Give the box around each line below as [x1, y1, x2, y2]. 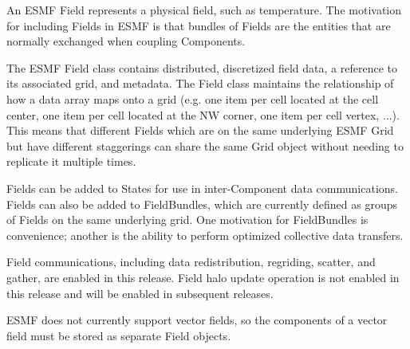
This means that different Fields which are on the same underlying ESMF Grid [6, 122, 394, 139]
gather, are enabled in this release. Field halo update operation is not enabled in [6, 269, 400, 285]
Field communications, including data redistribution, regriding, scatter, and [6, 253, 376, 270]
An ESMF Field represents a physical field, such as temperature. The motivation [6, 2, 402, 18]
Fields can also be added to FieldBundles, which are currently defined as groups [6, 195, 397, 212]
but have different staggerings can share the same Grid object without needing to [6, 137, 404, 154]
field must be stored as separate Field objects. [6, 327, 231, 343]
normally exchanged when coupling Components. [6, 33, 246, 49]
